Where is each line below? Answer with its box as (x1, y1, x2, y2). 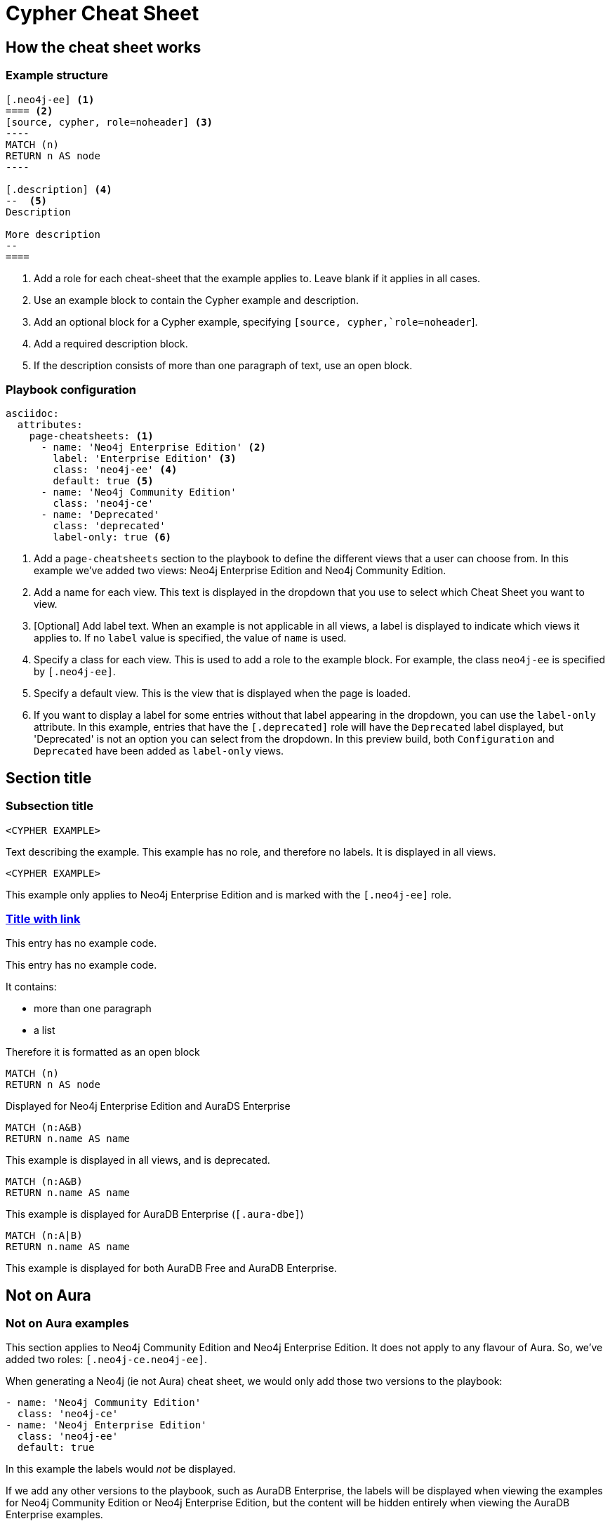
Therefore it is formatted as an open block (6, 1046, 200, 1059)
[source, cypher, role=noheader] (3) (6, 116, 213, 128)
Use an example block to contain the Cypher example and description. (34, 293, 359, 306)
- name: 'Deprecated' (41, 509, 160, 521)
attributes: (17, 419, 83, 431)
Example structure (6, 68, 108, 83)
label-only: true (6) (53, 531, 172, 543)
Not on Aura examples (6, 1316, 129, 1331)
